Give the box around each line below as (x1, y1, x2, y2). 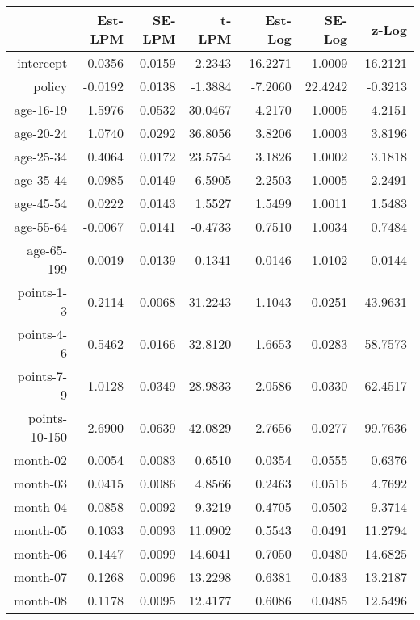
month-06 (13, 544, 68, 563)
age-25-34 (14, 147, 68, 165)
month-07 (13, 568, 68, 586)
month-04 (13, 497, 68, 516)
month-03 (13, 474, 68, 492)
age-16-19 (14, 100, 68, 119)
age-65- (27, 241, 68, 259)
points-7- (17, 367, 68, 385)
